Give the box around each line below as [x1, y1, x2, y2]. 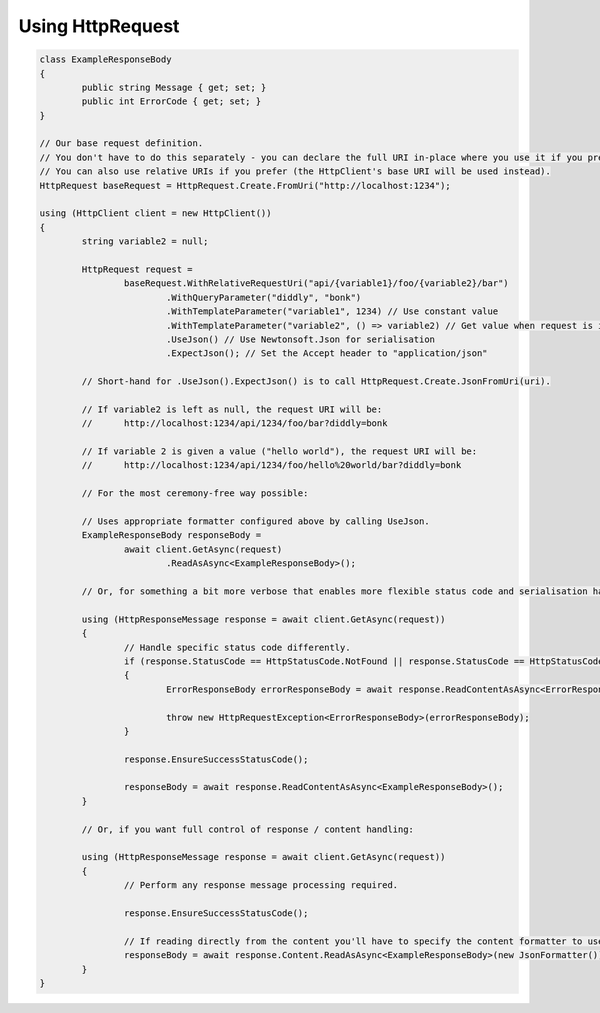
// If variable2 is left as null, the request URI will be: [81, 403, 383, 415]
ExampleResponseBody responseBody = [81, 530, 262, 541]
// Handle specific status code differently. [123, 641, 351, 653]
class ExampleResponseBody [39, 54, 172, 65]
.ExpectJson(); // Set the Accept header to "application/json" [165, 348, 489, 359]
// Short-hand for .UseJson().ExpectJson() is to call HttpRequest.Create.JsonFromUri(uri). [81, 376, 552, 387]
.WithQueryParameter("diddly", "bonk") [165, 291, 362, 303]
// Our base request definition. [39, 138, 204, 149]
